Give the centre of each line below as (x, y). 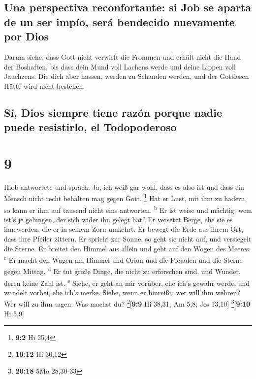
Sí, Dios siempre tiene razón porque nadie (113, 112)
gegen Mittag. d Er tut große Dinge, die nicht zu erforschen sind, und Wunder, (122, 271)
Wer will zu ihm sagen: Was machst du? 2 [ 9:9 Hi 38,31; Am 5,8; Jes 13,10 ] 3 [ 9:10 (127, 303)
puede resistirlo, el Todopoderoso (90, 127)
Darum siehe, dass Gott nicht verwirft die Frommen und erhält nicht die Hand (123, 56)
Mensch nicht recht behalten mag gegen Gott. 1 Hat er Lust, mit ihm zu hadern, (126, 197)
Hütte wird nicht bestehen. (45, 86)
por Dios (26, 36)
